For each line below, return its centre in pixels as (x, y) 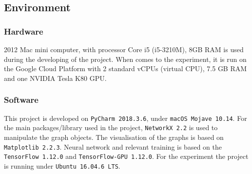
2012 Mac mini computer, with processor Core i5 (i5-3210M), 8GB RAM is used (124, 49)
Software (21, 100)
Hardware (24, 31)
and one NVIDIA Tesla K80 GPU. (55, 78)
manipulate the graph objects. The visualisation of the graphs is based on (114, 137)
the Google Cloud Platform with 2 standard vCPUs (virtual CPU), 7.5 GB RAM (126, 68)
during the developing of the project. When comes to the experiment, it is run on (125, 59)
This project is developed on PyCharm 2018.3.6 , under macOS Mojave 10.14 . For (126, 118)
